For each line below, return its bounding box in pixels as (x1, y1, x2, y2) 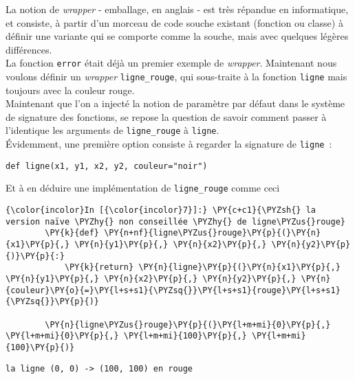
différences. (6, 42, 52, 56)
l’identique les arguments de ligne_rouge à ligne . (6, 123, 219, 137)
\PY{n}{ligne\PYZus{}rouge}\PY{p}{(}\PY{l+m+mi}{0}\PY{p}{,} (45, 319, 331, 330)
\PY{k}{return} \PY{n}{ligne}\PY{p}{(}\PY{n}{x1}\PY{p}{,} (64, 262, 341, 273)
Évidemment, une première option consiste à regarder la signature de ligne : (6, 137, 332, 151)
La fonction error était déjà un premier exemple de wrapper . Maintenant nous (6, 56, 337, 70)
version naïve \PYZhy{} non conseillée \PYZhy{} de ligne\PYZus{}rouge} (6, 216, 345, 227)
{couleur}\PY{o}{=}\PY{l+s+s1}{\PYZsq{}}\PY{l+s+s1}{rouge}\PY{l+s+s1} (6, 285, 341, 295)
